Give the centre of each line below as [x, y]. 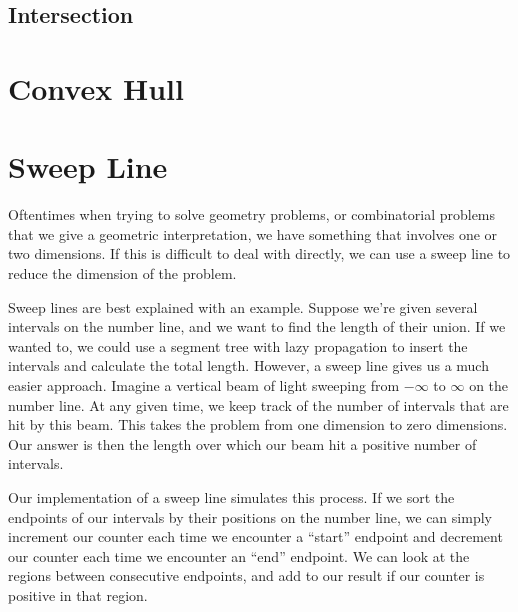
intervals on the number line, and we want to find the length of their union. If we [257, 326]
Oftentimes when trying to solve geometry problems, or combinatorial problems [252, 214]
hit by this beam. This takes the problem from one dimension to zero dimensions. [258, 424]
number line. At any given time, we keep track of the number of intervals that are [258, 404]
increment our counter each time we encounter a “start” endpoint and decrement [255, 536]
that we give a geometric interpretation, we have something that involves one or [253, 233]
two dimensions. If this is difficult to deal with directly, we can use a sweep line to [259, 253]
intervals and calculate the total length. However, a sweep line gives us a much [248, 365]
